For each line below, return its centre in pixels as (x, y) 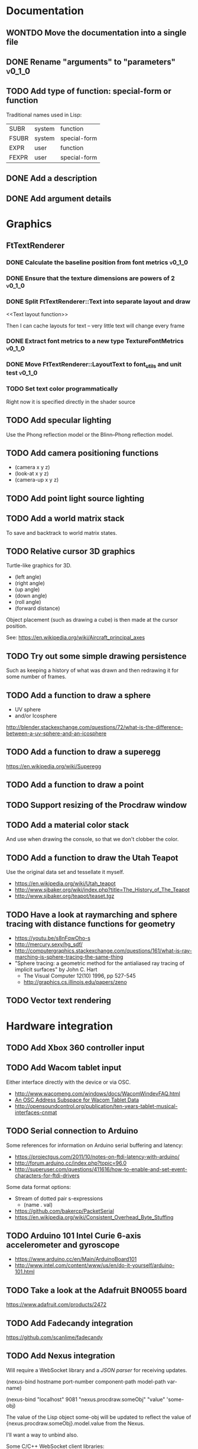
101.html (25, 1272)
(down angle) (31, 596)
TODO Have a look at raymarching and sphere (92, 914)
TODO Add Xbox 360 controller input (75, 1047)
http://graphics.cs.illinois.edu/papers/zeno (75, 982)
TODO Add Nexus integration (61, 1356)
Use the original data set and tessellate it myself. (65, 872)
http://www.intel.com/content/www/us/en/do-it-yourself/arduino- (95, 1265)
